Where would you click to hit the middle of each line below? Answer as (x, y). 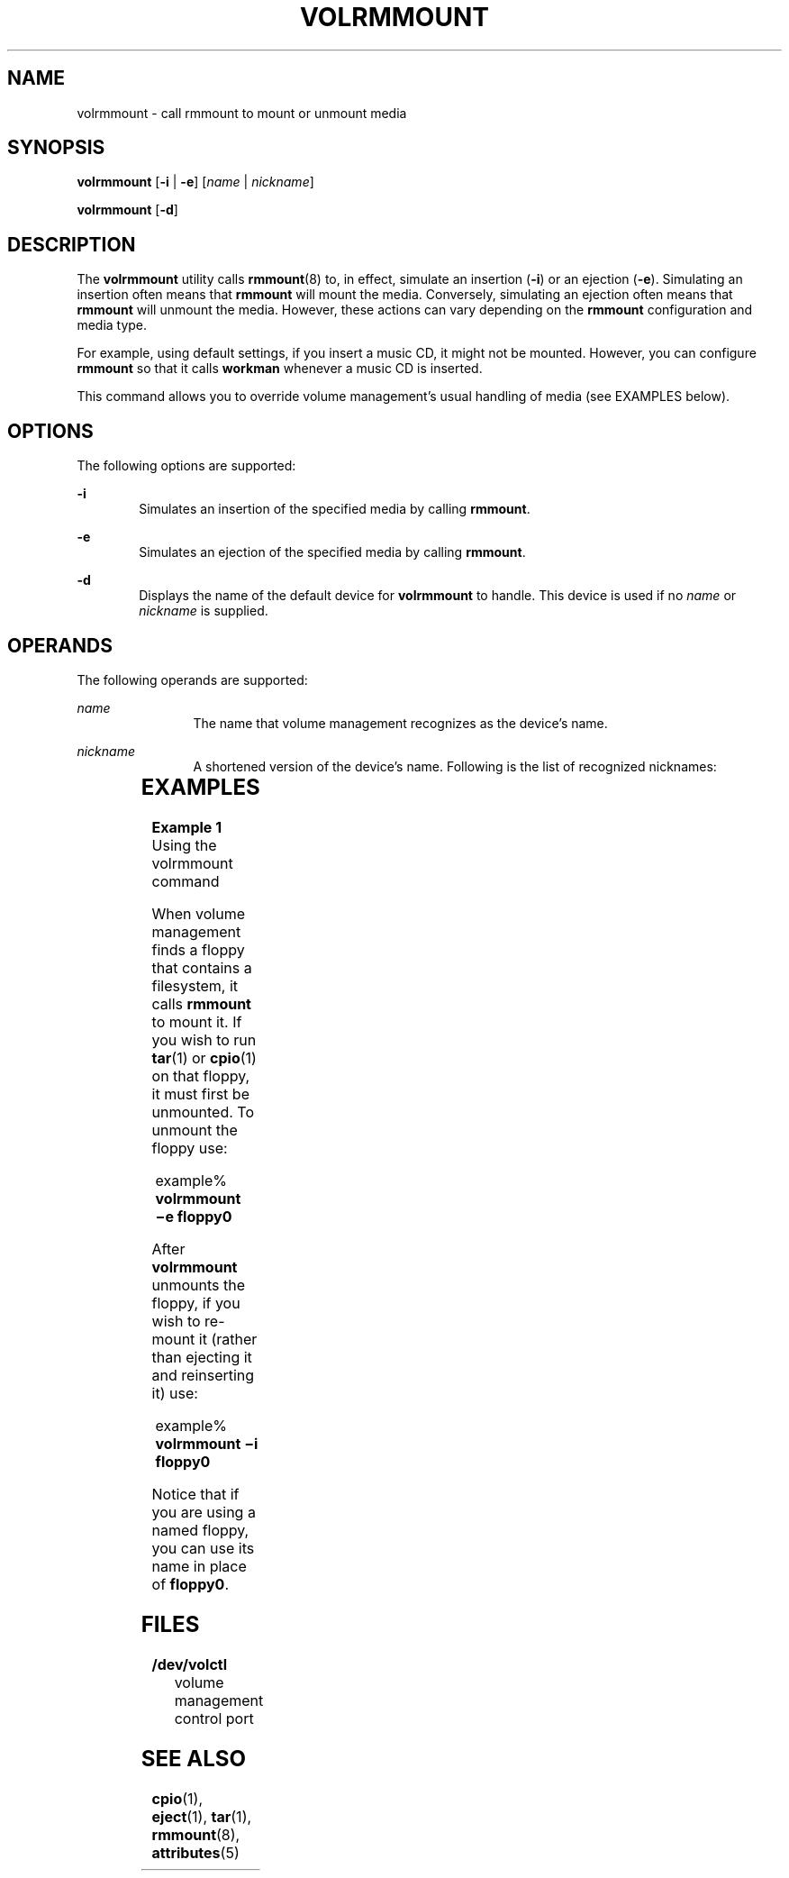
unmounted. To (203, 1112)
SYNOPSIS (56, 148)
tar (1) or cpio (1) (204, 1058)
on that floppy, (201, 1076)
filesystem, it (195, 985)
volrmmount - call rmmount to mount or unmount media (242, 113)
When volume (199, 913)
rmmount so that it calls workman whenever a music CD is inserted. (280, 369)
